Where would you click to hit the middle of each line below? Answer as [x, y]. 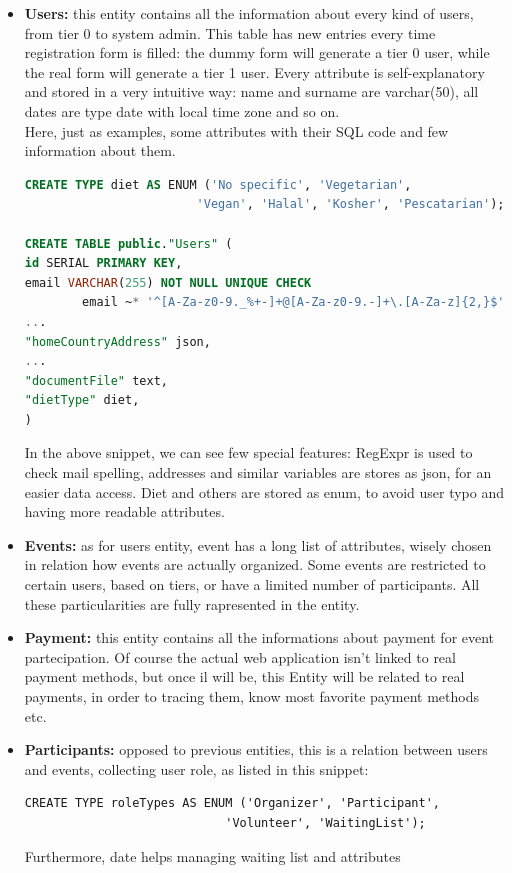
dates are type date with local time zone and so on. [182, 110]
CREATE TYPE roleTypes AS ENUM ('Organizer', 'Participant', [232, 803]
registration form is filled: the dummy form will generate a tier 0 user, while [257, 52]
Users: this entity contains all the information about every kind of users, [249, 13]
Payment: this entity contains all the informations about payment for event [259, 637]
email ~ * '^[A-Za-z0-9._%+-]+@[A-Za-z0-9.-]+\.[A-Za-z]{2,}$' [293, 302]
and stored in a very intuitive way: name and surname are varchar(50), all [251, 91]
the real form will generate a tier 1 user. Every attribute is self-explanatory [254, 71]
